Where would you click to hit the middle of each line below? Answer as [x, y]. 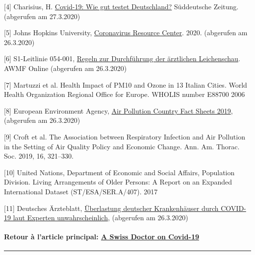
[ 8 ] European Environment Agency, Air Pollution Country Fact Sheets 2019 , [118, 110]
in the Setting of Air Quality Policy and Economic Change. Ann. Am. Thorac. [122, 146]
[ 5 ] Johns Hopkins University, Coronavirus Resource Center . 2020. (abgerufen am [126, 33]
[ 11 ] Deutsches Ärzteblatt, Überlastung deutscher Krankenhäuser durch [111, 208]
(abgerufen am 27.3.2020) [42, 16]
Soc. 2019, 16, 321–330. [39, 156]
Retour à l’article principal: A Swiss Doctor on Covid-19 [102, 237]
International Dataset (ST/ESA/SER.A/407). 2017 [81, 191]
